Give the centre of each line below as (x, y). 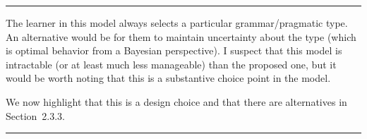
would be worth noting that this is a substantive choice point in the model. (168, 78)
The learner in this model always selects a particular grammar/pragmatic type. (177, 23)
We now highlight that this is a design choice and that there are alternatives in (176, 101)
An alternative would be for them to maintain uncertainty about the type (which (181, 36)
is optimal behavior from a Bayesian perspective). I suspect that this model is (174, 50)
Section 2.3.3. (36, 115)
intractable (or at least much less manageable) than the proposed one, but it (171, 64)
